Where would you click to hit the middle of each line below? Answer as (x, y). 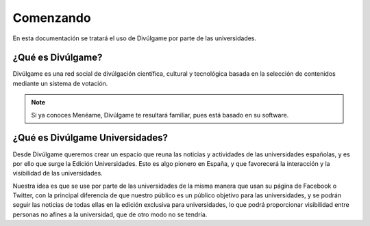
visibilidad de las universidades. (58, 173)
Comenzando (52, 18)
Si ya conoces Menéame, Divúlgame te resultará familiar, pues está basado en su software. (160, 115)
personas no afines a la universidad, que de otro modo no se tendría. (110, 214)
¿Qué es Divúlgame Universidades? (90, 138)
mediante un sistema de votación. (60, 83)
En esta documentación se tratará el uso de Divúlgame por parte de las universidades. (135, 38)
